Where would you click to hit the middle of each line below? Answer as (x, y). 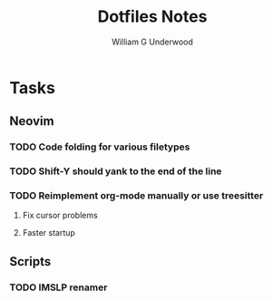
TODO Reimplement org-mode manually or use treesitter (136, 196)
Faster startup (49, 233)
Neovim (32, 121)
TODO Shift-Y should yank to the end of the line (116, 171)
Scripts (30, 261)
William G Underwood (152, 42)
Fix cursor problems (60, 216)
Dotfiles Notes (152, 17)
